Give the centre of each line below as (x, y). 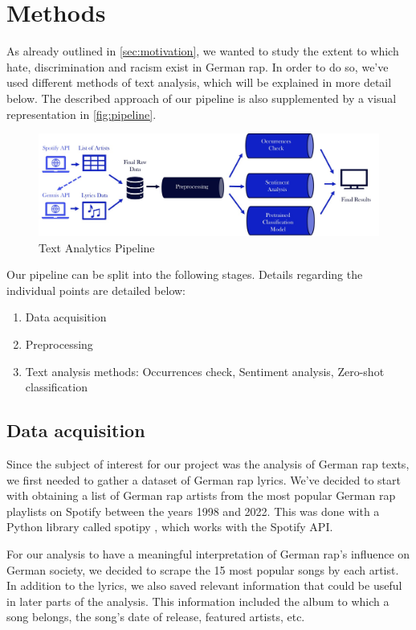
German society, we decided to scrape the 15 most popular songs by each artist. (203, 569)
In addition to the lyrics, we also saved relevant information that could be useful (204, 585)
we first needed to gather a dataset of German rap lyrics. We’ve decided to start (204, 479)
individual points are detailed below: (96, 290)
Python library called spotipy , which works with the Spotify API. (170, 527)
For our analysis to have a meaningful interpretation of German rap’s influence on (208, 553)
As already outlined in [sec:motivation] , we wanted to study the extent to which (203, 51)
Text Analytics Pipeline (97, 247)
